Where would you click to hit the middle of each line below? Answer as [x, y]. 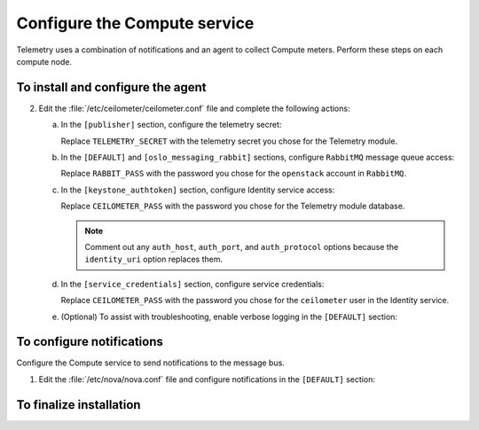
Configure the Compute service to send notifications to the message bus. [151, 363]
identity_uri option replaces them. [154, 259]
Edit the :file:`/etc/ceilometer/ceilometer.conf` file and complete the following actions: [194, 108]
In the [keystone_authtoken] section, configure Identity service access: [198, 190]
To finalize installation [79, 405]
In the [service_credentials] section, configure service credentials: [192, 284]
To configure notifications [90, 342]
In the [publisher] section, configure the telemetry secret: [171, 125]
